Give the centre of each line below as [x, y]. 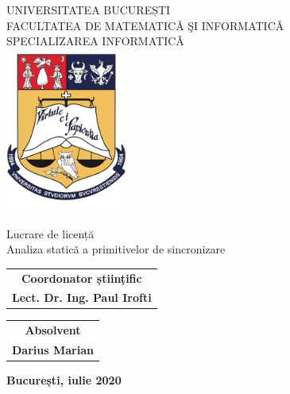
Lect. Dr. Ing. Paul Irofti [82, 297]
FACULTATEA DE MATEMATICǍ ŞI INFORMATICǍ [145, 25]
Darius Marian [53, 350]
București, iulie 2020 [64, 380]
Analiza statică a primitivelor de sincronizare [116, 249]
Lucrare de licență [50, 233]
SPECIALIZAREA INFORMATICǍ [95, 41]
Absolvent [53, 330]
